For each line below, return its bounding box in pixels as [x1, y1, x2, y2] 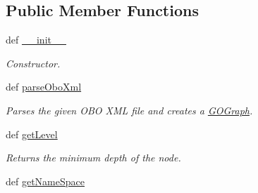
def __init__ [6, 32, 66, 47]
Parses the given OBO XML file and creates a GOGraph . [6, 102, 253, 117]
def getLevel [6, 126, 58, 141]
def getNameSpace [6, 173, 85, 188]
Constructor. [6, 55, 61, 70]
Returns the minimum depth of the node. [6, 150, 181, 165]
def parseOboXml [6, 79, 82, 94]
